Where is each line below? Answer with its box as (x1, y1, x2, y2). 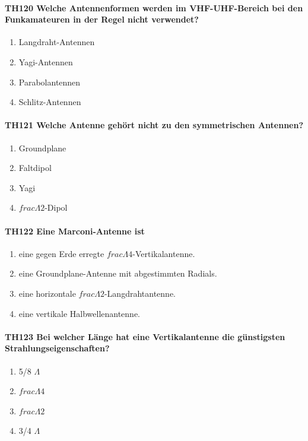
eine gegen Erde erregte (18, 247, 104, 259)
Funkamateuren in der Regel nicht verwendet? (5, 13, 199, 26)
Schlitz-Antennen (18, 96, 81, 108)
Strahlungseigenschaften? (5, 342, 110, 354)
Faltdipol (18, 161, 52, 174)
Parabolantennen (18, 75, 81, 88)
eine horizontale (18, 287, 76, 299)
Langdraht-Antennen (18, 36, 95, 48)
